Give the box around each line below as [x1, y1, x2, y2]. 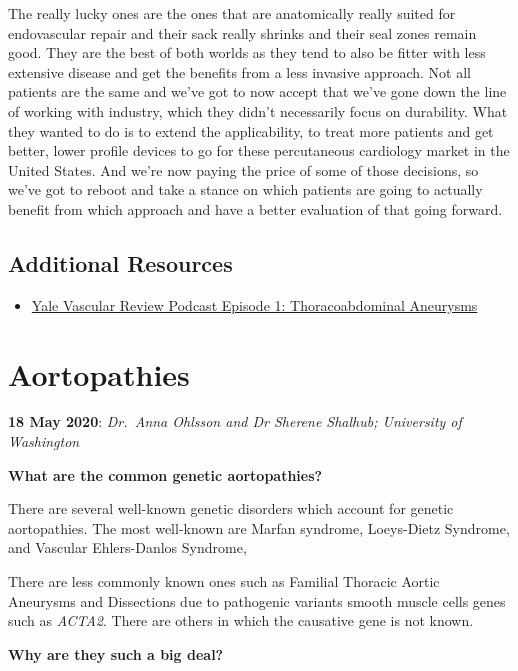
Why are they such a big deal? [8, 643, 224, 664]
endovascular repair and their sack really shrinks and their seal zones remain [8, 22, 477, 43]
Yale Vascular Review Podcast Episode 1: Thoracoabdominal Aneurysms [31, 294, 478, 315]
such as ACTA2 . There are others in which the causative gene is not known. [8, 610, 474, 631]
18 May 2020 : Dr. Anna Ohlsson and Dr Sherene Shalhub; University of [8, 411, 462, 432]
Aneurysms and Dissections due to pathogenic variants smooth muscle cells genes [8, 590, 506, 611]
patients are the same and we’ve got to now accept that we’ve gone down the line [8, 81, 507, 102]
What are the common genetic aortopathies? [8, 464, 323, 485]
